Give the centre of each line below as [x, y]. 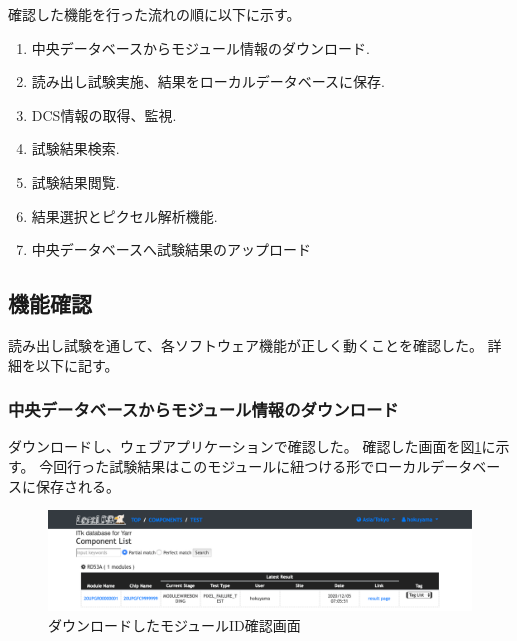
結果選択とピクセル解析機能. [124, 215]
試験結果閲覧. [75, 181]
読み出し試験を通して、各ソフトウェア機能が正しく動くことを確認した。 [245, 344]
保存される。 [77, 485]
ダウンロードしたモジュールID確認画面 [174, 624]
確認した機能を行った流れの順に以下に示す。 [154, 14]
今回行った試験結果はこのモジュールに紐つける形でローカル [235, 465]
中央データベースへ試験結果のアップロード [171, 249]
